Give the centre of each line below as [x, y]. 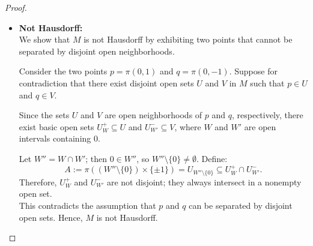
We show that [44, 39]
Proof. [16, 7]
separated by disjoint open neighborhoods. [97, 51]
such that [267, 82]
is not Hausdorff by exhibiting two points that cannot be [188, 39]
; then [96, 158]
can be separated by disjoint [241, 205]
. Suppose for [253, 71]
